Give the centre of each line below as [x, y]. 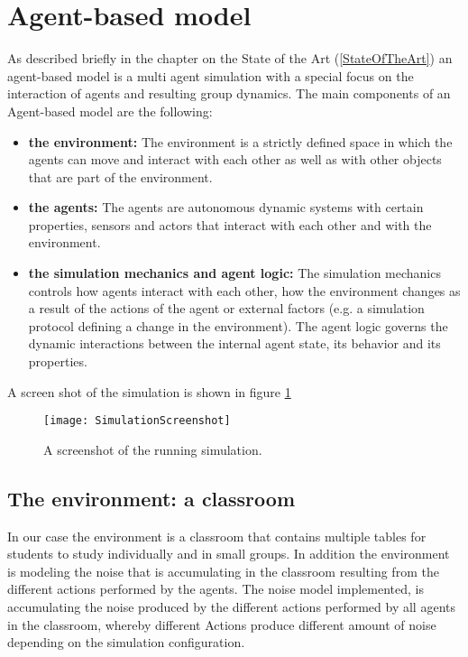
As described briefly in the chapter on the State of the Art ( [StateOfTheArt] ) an [230, 58]
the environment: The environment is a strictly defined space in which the [240, 141]
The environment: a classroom [151, 498]
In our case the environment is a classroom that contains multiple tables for [217, 536]
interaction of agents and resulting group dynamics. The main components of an [229, 93]
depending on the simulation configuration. [126, 642]
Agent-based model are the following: [110, 111]
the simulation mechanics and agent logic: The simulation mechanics [234, 273]
